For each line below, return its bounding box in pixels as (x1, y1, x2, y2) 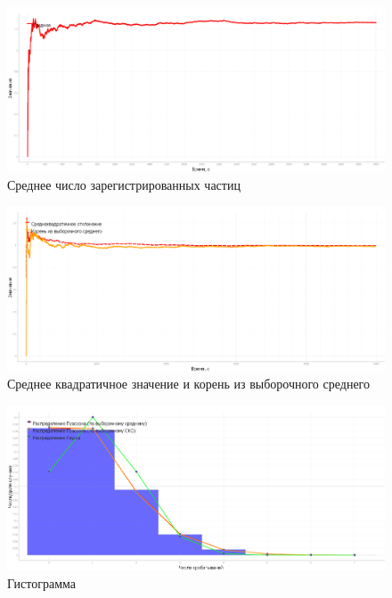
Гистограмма (7, 573, 76, 592)
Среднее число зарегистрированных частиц (7, 175, 241, 193)
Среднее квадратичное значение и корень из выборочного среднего (7, 374, 370, 393)
